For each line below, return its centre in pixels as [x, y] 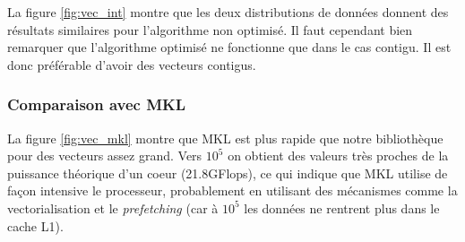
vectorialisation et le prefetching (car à [113, 207]
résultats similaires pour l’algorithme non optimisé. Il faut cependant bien [210, 29]
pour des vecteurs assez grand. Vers [105, 156]
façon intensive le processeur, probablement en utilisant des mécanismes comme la [232, 190]
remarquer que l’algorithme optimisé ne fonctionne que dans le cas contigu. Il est [229, 47]
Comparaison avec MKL [97, 104]
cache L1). [35, 225]
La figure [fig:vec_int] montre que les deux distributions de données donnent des [228, 12]
